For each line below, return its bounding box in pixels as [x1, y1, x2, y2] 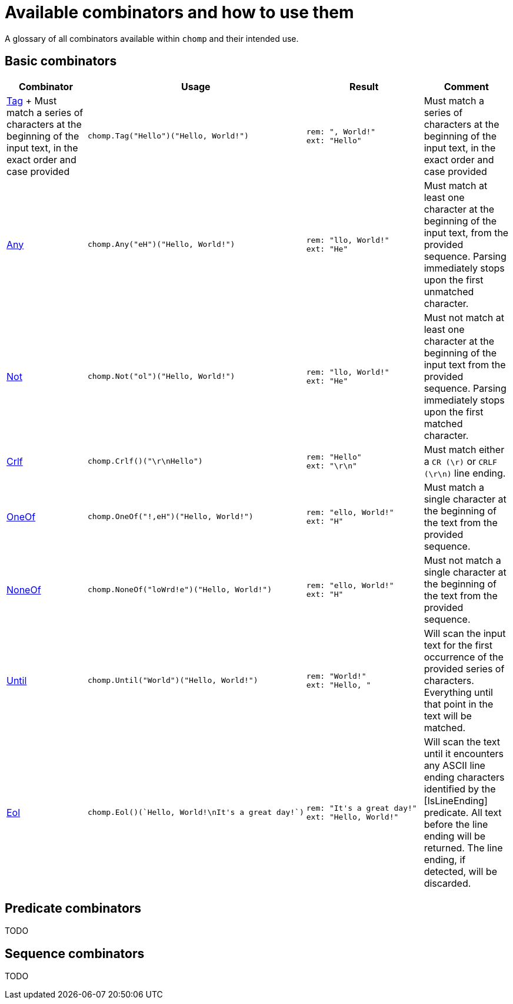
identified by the [424, 782, 496, 795]
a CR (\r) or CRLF [424, 455, 497, 467]
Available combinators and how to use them [5, 2, 354, 22]
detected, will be [424, 865, 497, 877]
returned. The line [424, 841, 503, 854]
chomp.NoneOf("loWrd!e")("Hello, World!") [87, 585, 272, 595]
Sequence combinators [5, 946, 145, 961]
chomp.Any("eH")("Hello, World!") [87, 240, 235, 249]
